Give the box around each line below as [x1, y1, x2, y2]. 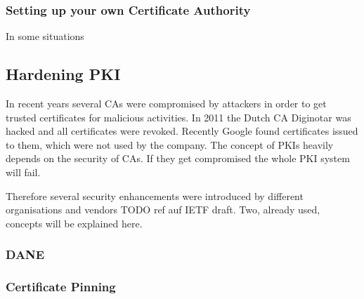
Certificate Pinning [6, 278, 116, 295]
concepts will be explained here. [6, 215, 143, 230]
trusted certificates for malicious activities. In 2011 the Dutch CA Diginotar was [6, 109, 351, 124]
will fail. [6, 164, 41, 179]
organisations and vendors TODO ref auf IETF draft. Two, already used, [6, 202, 320, 217]
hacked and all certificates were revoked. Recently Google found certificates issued [6, 124, 358, 138]
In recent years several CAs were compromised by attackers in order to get [6, 96, 327, 111]
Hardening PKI [6, 63, 121, 85]
